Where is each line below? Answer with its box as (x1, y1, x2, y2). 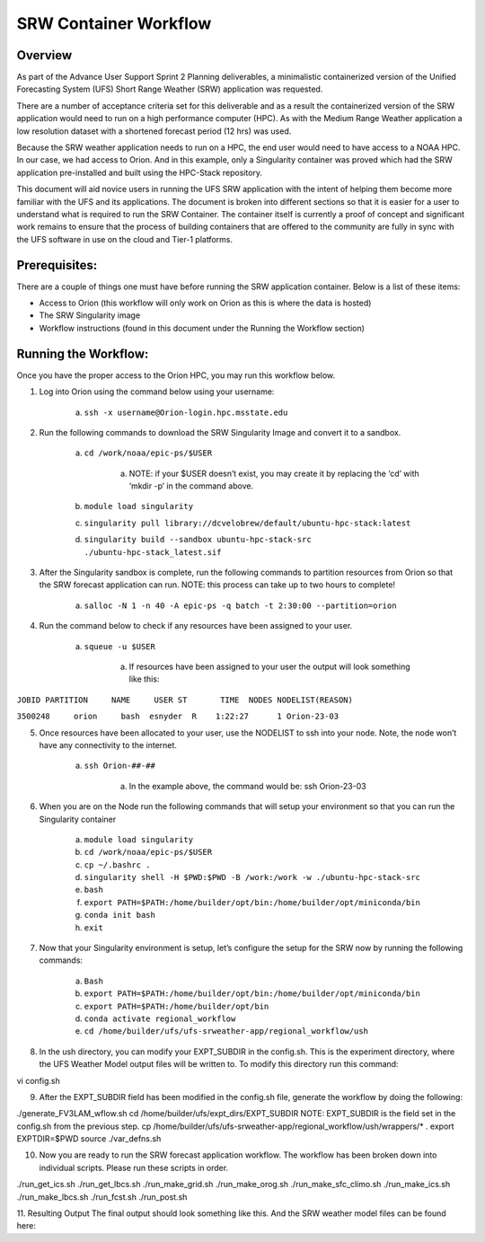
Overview (16, 48, 73, 63)
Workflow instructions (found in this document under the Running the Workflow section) (39, 322, 366, 333)
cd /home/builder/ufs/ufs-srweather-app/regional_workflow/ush (84, 1026, 368, 1036)
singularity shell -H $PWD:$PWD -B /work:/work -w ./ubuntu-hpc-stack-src (84, 872, 421, 883)
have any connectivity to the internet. (39, 739, 177, 750)
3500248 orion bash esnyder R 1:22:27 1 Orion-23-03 (16, 711, 339, 722)
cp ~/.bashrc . (84, 859, 152, 870)
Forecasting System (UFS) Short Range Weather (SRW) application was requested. (16, 84, 323, 94)
